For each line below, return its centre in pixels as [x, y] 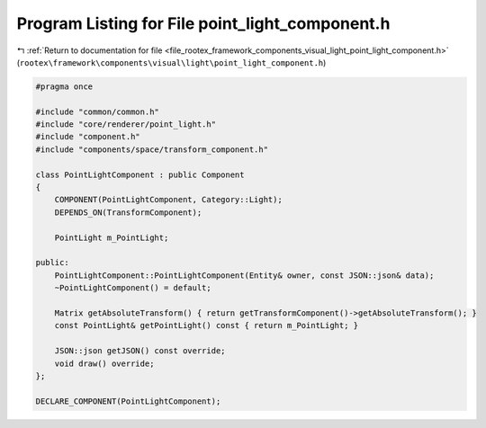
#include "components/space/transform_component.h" [152, 149]
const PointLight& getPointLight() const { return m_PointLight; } [207, 325]
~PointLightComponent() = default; [133, 288]
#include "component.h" [88, 137]
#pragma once [64, 86]
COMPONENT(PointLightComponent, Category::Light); [168, 200]
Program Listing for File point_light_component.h [203, 23]
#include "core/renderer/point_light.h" [126, 125]
